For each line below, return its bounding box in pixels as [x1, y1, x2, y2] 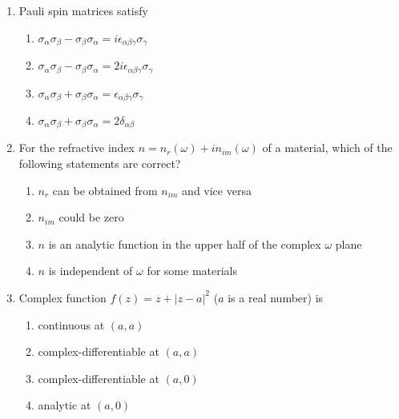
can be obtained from [52, 182, 158, 198]
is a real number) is [228, 289, 324, 305]
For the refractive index [18, 139, 135, 156]
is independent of [48, 262, 133, 279]
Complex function [18, 289, 107, 305]
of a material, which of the [262, 139, 393, 156]
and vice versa [182, 182, 252, 198]
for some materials [147, 262, 238, 279]
